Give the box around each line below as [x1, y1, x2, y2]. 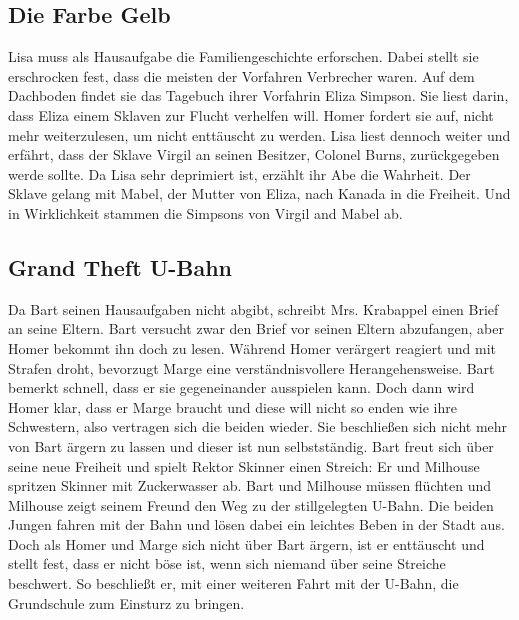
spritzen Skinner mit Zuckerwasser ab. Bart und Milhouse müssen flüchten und [8, 475, 492, 496]
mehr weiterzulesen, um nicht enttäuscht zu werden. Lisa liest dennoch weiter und [8, 124, 511, 145]
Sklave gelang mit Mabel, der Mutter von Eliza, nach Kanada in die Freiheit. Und [8, 183, 511, 204]
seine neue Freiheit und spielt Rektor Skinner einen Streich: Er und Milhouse [8, 455, 480, 476]
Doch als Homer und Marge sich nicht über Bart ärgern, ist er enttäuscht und [8, 533, 485, 554]
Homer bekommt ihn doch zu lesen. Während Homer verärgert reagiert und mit [8, 337, 497, 358]
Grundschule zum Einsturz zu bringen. [8, 592, 245, 613]
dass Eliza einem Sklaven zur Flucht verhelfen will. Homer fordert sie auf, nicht [8, 104, 494, 125]
